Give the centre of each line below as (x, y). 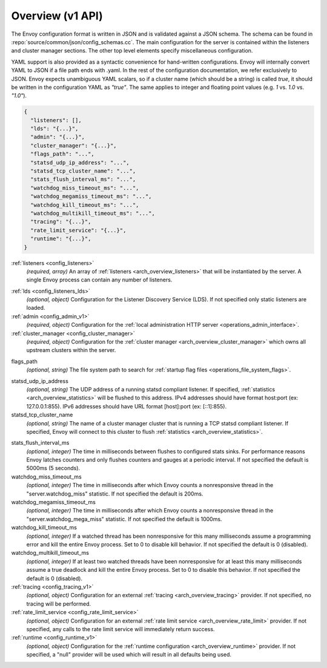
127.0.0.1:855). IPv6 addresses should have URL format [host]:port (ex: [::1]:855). (127, 406)
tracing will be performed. (59, 604)
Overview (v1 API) (57, 16)
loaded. (36, 308)
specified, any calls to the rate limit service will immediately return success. (121, 629)
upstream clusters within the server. (71, 350)
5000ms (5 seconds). (53, 468)
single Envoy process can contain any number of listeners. (99, 280)
